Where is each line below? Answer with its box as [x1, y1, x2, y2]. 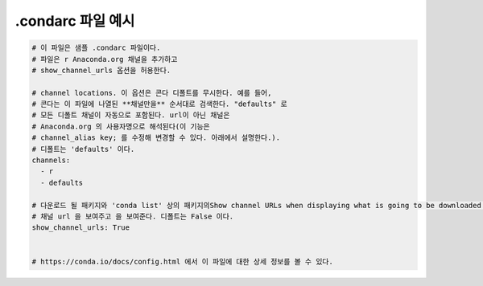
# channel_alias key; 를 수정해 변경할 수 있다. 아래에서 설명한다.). [31, 133, 281, 142]
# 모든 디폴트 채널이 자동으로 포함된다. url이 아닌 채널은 [31, 111, 230, 120]
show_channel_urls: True [31, 223, 130, 232]
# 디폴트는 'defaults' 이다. [31, 145, 135, 153]
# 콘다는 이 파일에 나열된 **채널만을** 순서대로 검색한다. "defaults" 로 [31, 100, 287, 108]
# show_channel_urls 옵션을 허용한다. [31, 65, 171, 75]
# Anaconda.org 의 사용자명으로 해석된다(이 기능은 [31, 121, 210, 131]
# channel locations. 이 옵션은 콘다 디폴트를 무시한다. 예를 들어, [31, 88, 272, 97]
